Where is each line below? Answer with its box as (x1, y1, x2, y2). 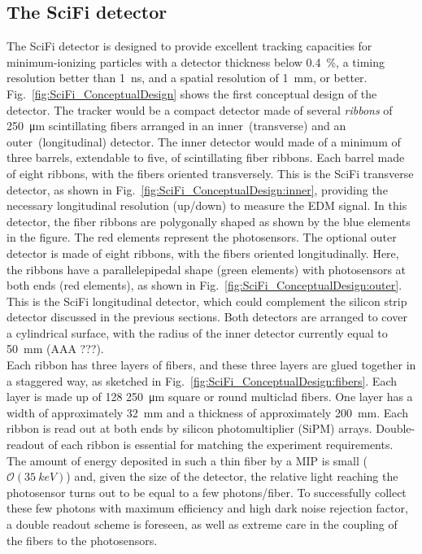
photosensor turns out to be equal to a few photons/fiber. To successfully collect (7, 483, 407, 500)
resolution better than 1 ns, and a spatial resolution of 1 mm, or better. (7, 69, 368, 86)
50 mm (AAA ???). (7, 340, 104, 357)
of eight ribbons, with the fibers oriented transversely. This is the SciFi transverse (7, 164, 414, 181)
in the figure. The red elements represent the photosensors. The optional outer (7, 229, 397, 246)
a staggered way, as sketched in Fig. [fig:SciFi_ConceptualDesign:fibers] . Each (7, 372, 397, 389)
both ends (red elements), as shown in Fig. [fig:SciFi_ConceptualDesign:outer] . (7, 277, 402, 294)
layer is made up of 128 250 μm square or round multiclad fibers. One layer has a (7, 388, 413, 405)
